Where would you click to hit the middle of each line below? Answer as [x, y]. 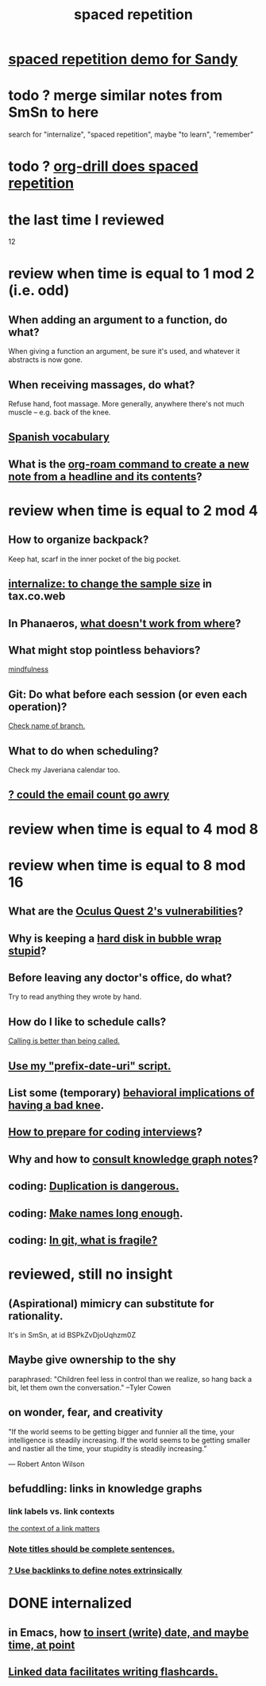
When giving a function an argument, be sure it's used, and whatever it [124, 352]
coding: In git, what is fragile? [83, 1240]
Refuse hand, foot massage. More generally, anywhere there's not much [126, 404]
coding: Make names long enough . [96, 1213]
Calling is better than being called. [64, 1041]
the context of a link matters [54, 1529]
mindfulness [29, 669]
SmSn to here [54, 112]
